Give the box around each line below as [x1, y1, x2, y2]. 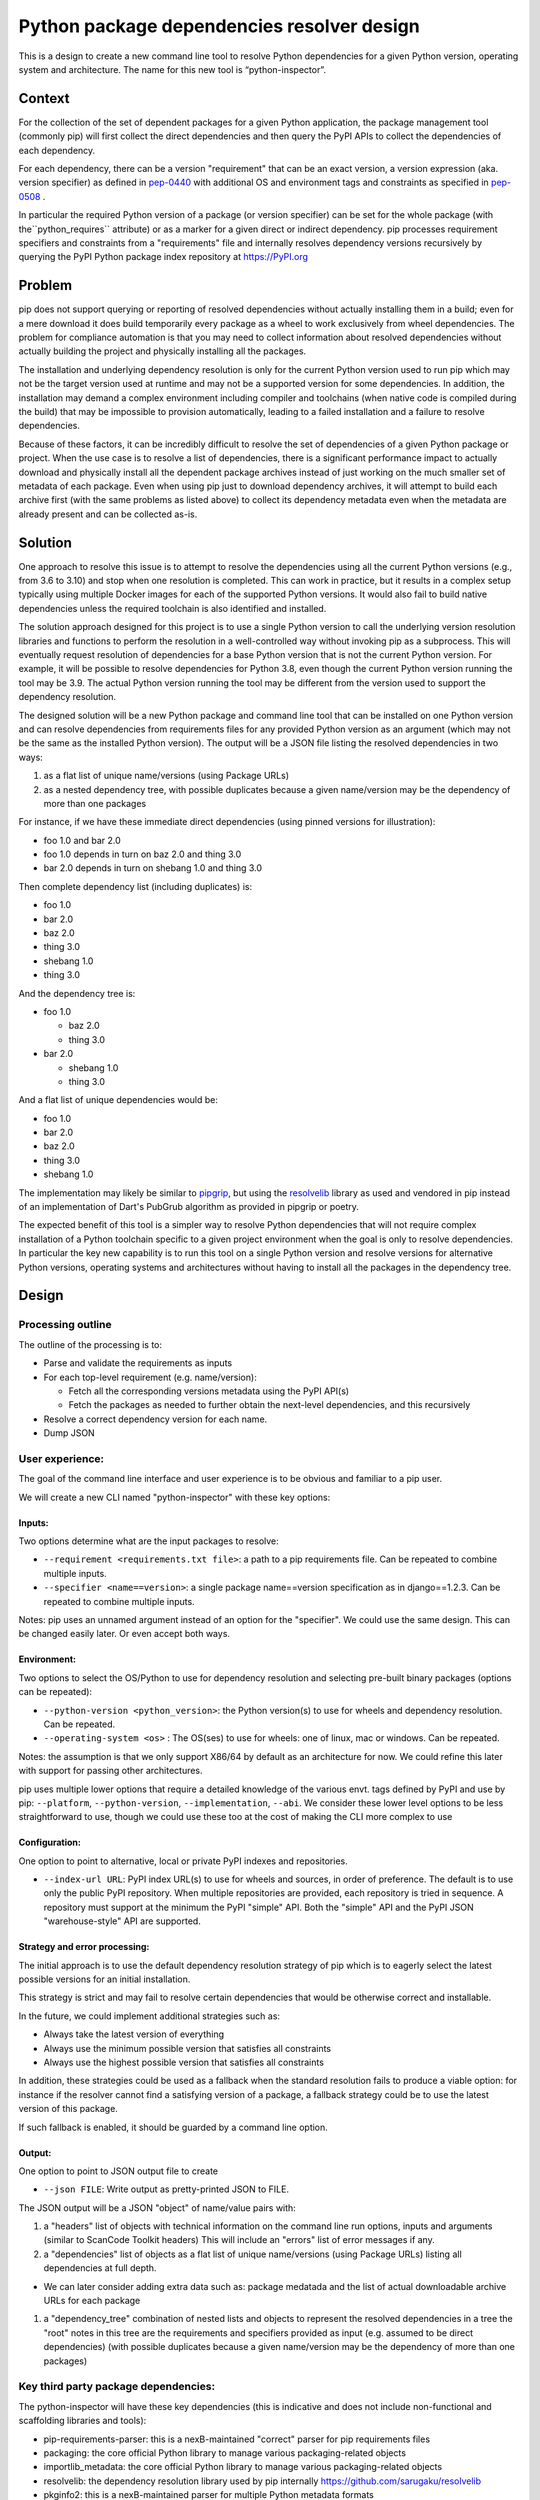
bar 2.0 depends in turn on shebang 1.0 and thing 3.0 [43, 862, 263, 874]
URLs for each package [43, 2295, 141, 2307]
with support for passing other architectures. [18, 1765, 204, 1777]
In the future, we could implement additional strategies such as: [18, 2010, 280, 2022]
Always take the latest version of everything [43, 2028, 225, 2040]
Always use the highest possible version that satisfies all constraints [43, 2056, 325, 2068]
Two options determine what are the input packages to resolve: [18, 1535, 279, 1547]
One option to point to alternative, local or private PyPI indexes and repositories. [18, 1855, 349, 1867]
